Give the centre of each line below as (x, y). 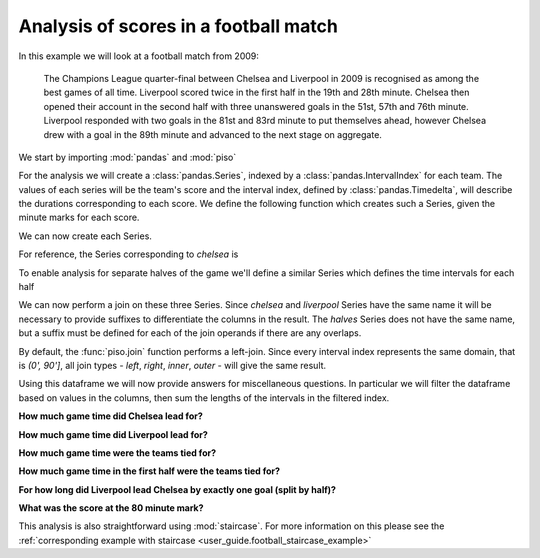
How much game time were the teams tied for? (117, 452)
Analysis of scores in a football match (178, 26)
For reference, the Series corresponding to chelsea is (128, 254)
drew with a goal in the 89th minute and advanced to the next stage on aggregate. (212, 134)
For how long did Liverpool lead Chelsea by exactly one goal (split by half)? (177, 489)
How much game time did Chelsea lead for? (111, 416)
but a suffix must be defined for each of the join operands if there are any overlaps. (190, 333)
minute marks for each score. (79, 217)
